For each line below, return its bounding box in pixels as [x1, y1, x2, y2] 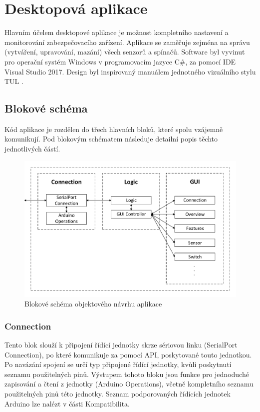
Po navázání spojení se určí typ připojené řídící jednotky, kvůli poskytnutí [4, 359, 232, 369]
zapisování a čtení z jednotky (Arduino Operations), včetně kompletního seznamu [4, 378, 254, 389]
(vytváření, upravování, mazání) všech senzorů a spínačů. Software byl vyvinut [4, 46, 245, 57]
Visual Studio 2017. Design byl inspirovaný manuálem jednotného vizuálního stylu [4, 66, 256, 76]
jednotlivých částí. [4, 143, 60, 154]
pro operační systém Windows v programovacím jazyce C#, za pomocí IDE [4, 56, 236, 66]
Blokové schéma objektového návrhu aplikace [24, 298, 162, 309]
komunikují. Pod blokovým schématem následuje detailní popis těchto [4, 133, 218, 144]
